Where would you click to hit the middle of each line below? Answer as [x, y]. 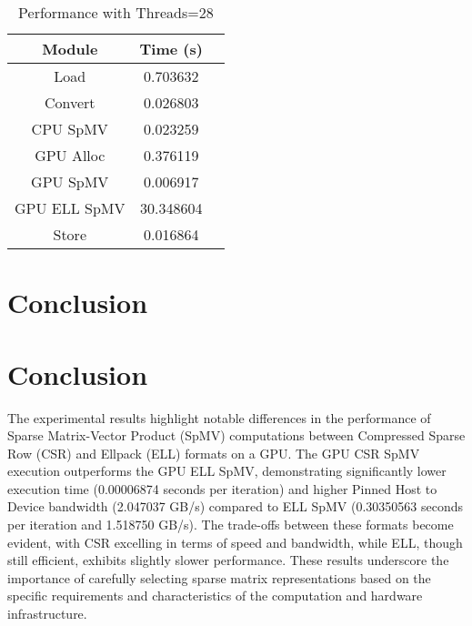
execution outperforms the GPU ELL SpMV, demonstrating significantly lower [227, 471]
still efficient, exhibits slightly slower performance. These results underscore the [228, 560]
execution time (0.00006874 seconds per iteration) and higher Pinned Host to [222, 488]
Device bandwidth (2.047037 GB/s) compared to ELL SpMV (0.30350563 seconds [236, 506]
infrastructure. [47, 614]
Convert [70, 102]
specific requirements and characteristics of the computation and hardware [215, 596]
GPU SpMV [70, 182]
